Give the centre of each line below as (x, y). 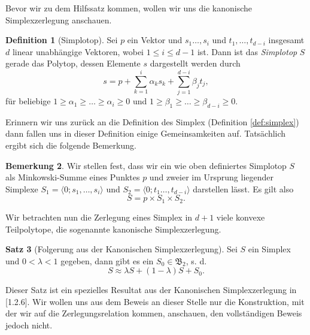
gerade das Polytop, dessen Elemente (73, 63)
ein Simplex (269, 249)
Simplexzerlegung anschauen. (59, 19)
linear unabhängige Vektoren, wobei (78, 51)
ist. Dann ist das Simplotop (247, 51)
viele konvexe (241, 217)
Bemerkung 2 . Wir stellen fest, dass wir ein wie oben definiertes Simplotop (146, 165)
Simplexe (22, 188)
